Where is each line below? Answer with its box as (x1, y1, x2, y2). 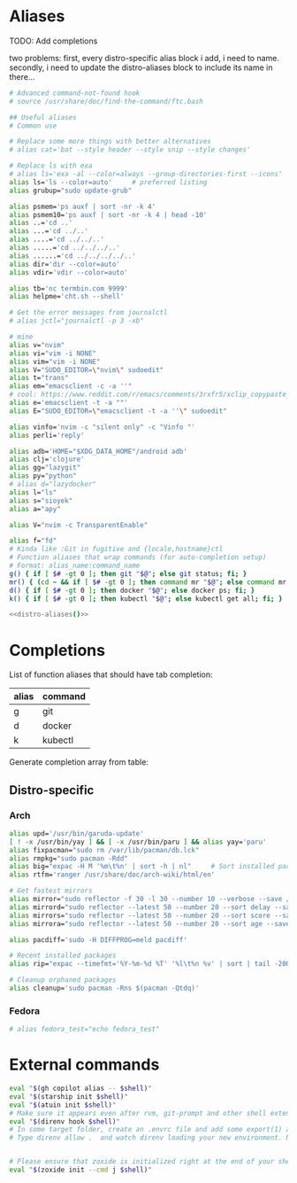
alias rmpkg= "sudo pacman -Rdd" (9, 853, 128, 863)
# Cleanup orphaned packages (9, 976, 117, 985)
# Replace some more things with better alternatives (9, 137, 212, 146)
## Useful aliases (9, 113, 77, 121)
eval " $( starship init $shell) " (9, 1092, 128, 1101)
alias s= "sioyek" (9, 496, 73, 505)
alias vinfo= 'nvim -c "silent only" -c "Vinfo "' (9, 423, 196, 432)
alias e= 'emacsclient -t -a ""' (9, 399, 128, 408)
